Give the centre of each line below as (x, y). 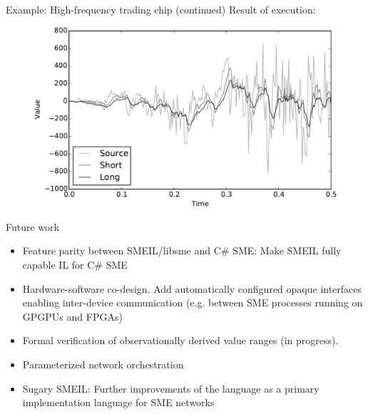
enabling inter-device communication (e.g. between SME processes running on (193, 302)
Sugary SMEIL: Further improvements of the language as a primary (171, 388)
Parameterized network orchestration (103, 364)
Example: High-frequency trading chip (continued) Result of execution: (161, 9)
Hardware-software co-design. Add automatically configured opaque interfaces (192, 288)
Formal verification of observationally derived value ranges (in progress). (180, 340)
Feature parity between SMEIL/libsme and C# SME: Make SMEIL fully (182, 250)
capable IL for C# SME (75, 264)
